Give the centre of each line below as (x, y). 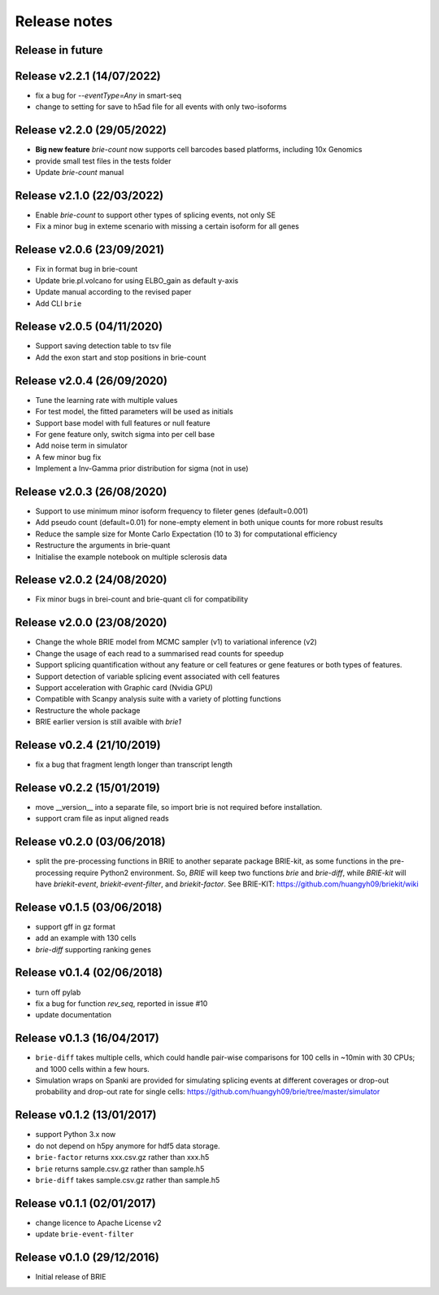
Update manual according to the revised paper (113, 292)
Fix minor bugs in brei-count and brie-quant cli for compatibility (142, 599)
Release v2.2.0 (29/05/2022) (91, 130)
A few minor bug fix (68, 457)
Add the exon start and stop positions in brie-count (121, 357)
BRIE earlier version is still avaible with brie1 (109, 722)
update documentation (73, 1015)
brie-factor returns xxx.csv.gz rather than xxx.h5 (122, 1157)
